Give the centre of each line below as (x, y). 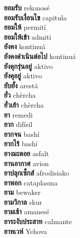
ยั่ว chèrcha (20, 95)
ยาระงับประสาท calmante (38, 221)
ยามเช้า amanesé (27, 211)
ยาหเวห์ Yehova (26, 231)
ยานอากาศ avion (26, 163)
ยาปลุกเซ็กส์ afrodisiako (37, 173)
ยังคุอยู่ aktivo (23, 76)
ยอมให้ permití (25, 27)
